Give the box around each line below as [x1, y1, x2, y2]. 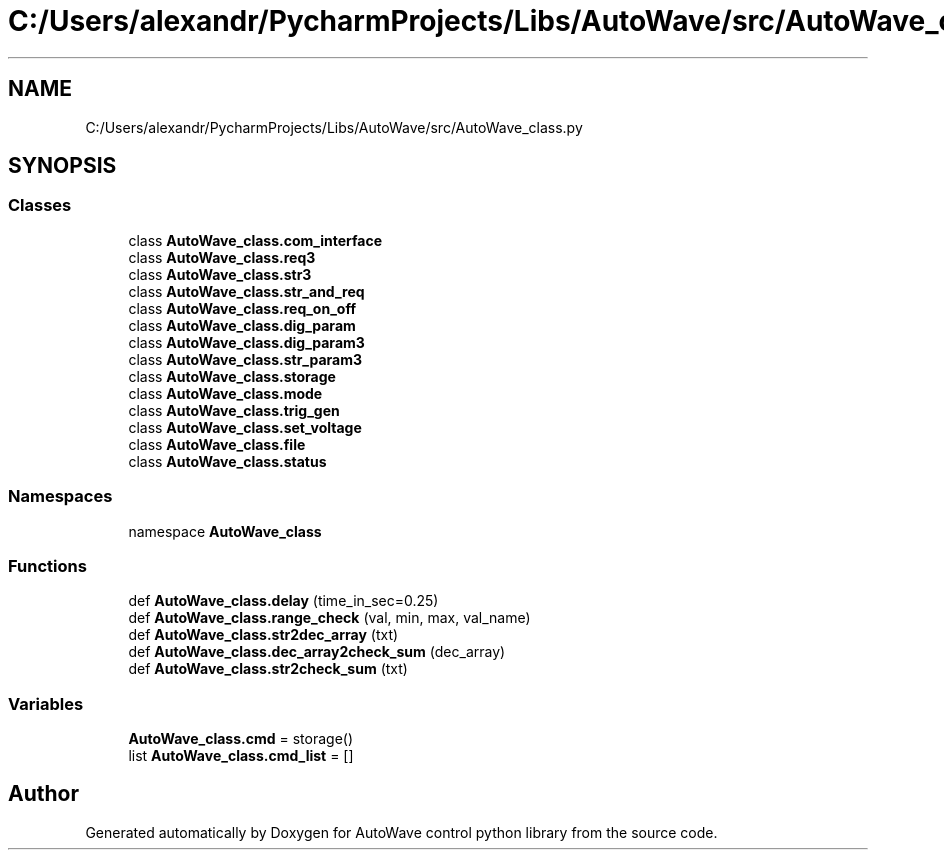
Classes [8, 195, 72, 216]
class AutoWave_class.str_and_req [128, 282, 365, 300]
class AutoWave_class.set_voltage [128, 418, 362, 436]
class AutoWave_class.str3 [128, 265, 312, 283]
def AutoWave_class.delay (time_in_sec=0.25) [128, 592, 439, 610]
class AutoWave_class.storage [128, 367, 336, 385]
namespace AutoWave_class [128, 522, 322, 540]
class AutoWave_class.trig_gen [128, 401, 340, 419]
